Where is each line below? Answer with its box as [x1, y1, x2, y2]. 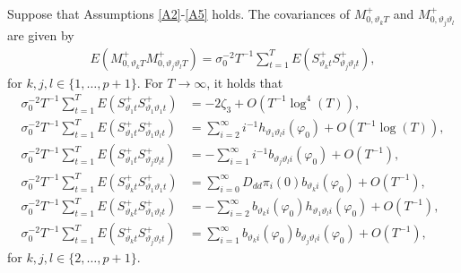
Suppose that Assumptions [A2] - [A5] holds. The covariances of [7, 4, 351, 22]
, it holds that [206, 73, 283, 91]
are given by [7, 26, 74, 45]
